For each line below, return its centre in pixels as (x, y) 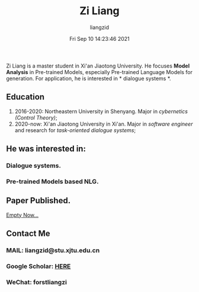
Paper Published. (38, 200)
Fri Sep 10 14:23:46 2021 (99, 38)
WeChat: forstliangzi (36, 282)
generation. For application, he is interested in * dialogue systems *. (89, 78)
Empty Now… (23, 215)
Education (25, 97)
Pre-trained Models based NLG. (52, 181)
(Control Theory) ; (36, 117)
